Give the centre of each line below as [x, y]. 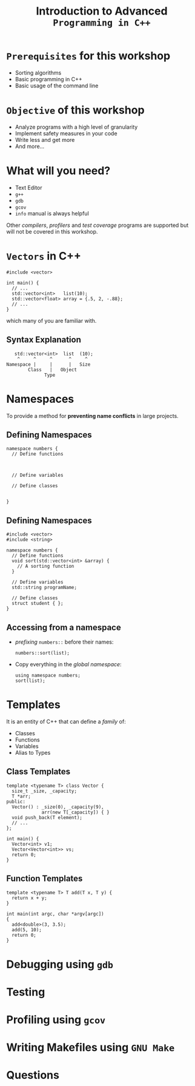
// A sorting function [46, 566]
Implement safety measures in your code [66, 133]
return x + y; [29, 898]
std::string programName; [45, 588]
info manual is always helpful [52, 213]
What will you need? [58, 171]
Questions [33, 1075]
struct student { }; [38, 604]
